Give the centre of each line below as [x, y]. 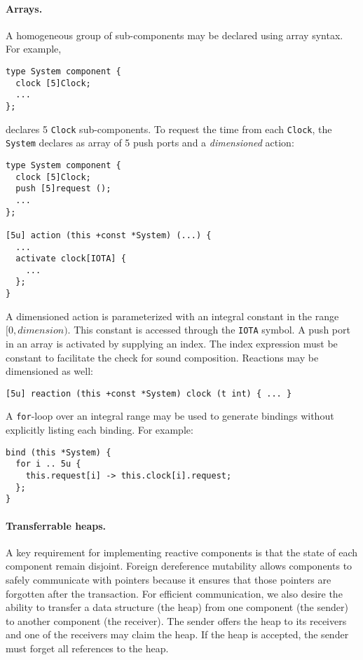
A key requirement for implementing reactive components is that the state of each [181, 552]
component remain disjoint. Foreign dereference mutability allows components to [179, 566]
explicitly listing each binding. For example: [100, 430]
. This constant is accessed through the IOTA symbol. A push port [209, 330]
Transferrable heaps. [56, 525]
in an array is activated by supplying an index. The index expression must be [172, 344]
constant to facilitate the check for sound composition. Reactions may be [162, 357]
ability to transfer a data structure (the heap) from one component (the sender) [177, 607]
